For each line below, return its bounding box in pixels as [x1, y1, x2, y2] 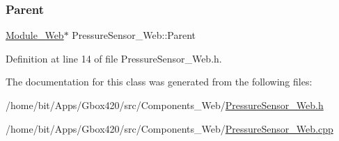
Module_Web [6, 28, 64, 42]
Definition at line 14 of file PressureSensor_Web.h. [6, 51, 222, 65]
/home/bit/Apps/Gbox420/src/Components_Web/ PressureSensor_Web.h [6, 98, 324, 112]
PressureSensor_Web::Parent [72, 28, 196, 42]
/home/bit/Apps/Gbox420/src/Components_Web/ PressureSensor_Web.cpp [6, 121, 333, 135]
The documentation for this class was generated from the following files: [6, 74, 313, 89]
